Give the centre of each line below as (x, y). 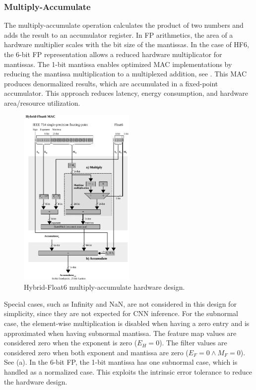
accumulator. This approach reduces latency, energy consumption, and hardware (126, 93)
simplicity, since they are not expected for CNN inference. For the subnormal (121, 313)
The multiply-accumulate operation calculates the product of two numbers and (124, 25)
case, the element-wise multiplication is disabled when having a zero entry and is (127, 323)
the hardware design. (36, 381)
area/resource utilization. (42, 102)
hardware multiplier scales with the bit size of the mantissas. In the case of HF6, (127, 44)
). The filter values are (193, 343)
